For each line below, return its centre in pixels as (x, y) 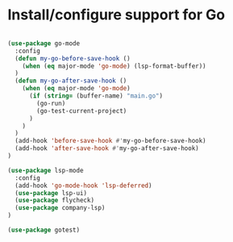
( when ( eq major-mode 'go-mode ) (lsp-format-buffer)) (114, 66)
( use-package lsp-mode (46, 170)
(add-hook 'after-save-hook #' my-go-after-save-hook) (107, 148)
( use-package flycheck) (54, 200)
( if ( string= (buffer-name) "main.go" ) (96, 96)
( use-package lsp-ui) (51, 193)
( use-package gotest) (44, 230)
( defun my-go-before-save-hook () (73, 58)
